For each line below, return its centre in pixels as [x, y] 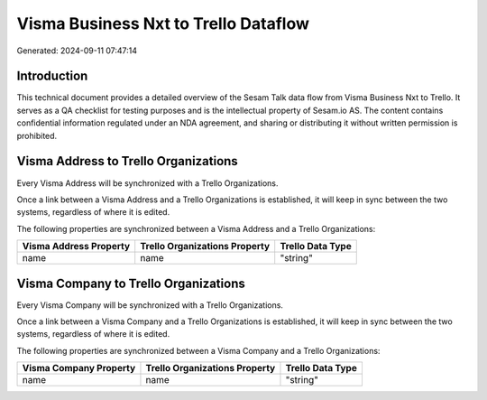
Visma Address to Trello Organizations [127, 161]
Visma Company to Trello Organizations [131, 283]
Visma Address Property [76, 247]
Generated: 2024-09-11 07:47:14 [77, 51]
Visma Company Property [79, 368]
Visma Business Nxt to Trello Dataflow [163, 23]
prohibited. [37, 135]
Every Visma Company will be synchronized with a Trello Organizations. [150, 305]
